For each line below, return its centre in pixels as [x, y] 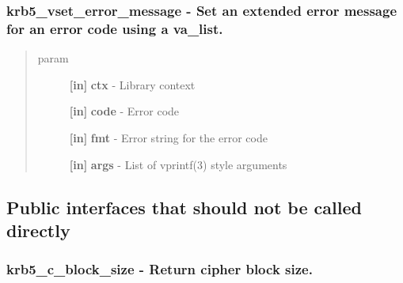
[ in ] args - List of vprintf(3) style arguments [178, 164]
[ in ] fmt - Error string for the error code [168, 137]
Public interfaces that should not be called [184, 207]
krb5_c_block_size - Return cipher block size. [160, 269]
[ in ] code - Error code [124, 111]
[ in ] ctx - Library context [132, 84]
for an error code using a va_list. [115, 28]
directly [38, 230]
